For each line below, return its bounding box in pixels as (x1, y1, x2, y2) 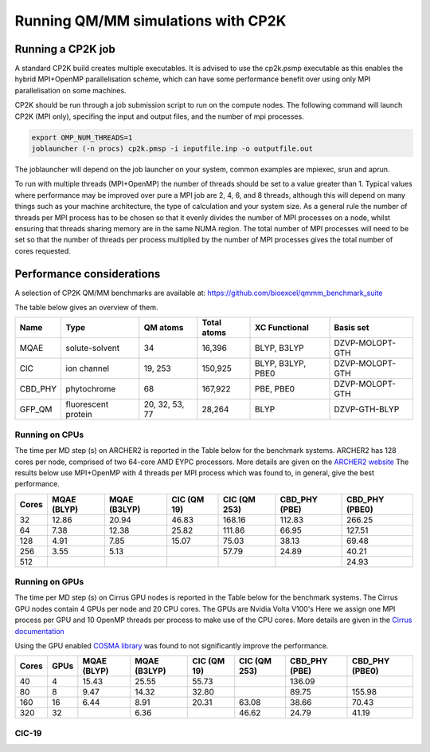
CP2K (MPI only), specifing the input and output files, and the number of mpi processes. (14, 112, 304, 121)
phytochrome (65, 384, 116, 395)
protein (65, 409, 92, 420)
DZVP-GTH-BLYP (334, 404, 400, 415)
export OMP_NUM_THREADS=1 (31, 132, 133, 142)
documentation (14, 626, 65, 636)
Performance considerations (14, 267, 161, 281)
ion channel (65, 363, 110, 374)
